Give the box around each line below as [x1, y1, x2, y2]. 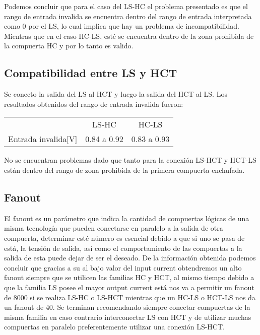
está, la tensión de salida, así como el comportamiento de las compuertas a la [4, 242, 242, 253]
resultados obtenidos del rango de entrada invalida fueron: [4, 98, 183, 109]
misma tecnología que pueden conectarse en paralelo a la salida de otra [4, 223, 223, 233]
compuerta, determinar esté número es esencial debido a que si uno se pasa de [4, 232, 245, 243]
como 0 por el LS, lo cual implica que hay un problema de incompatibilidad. [4, 21, 239, 31]
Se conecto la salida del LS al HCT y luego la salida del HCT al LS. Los [4, 89, 227, 99]
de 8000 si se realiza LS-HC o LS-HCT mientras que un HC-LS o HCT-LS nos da [4, 292, 255, 302]
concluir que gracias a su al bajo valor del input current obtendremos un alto [4, 262, 242, 273]
